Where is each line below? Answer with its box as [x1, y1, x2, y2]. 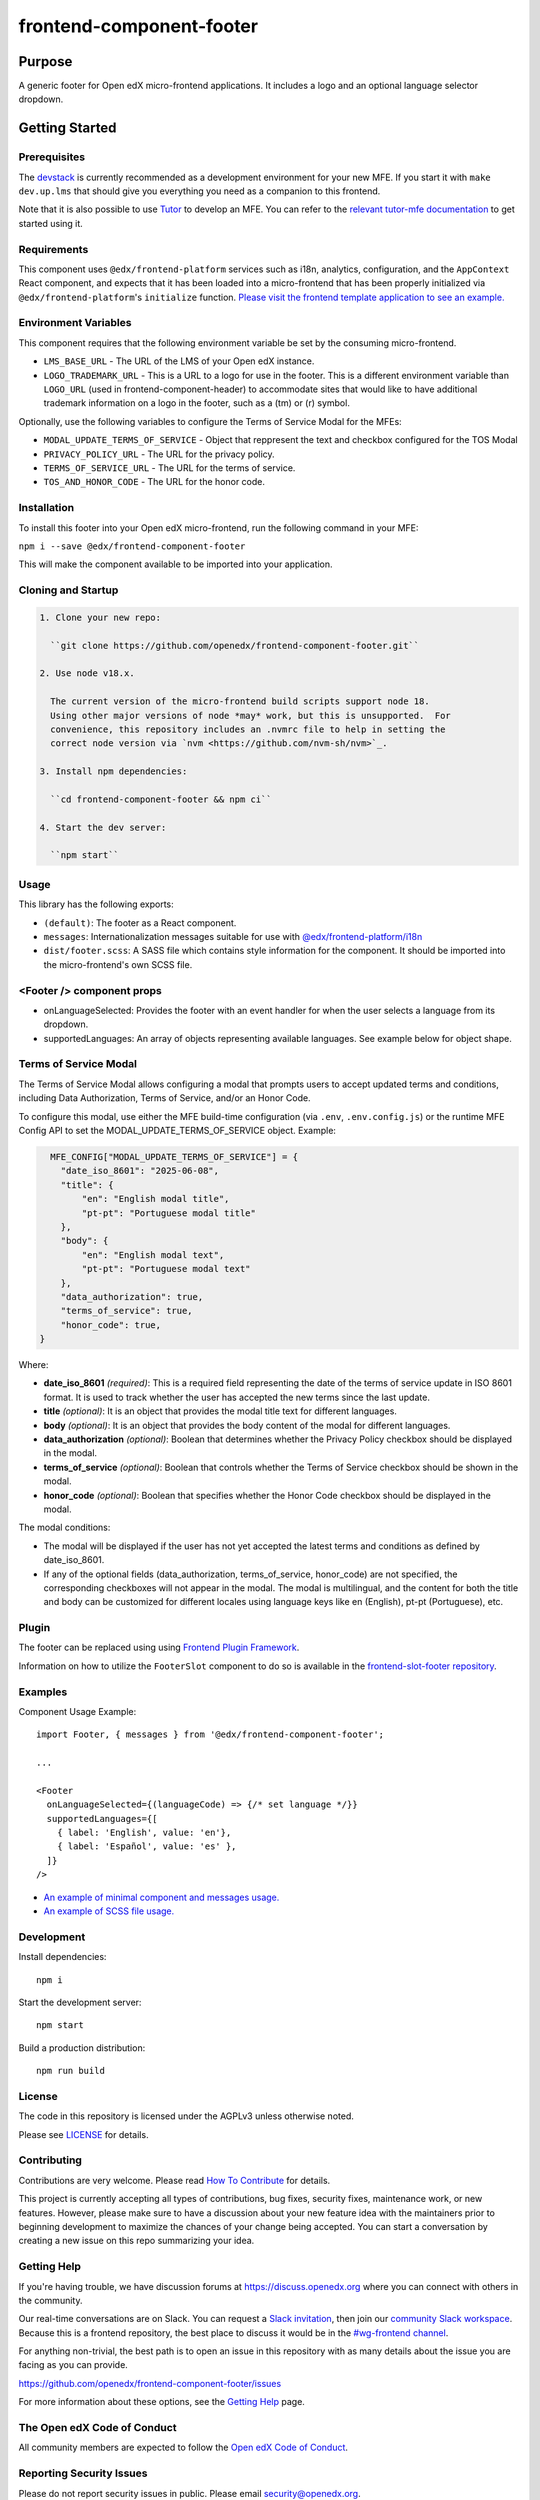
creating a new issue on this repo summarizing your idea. [18, 2235, 255, 2247]
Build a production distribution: [18, 2041, 146, 2054]
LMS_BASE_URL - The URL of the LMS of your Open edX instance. [43, 355, 315, 367]
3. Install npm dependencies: [39, 766, 188, 777]
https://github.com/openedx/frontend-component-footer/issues [18, 2377, 282, 2389]
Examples [18, 1685, 68, 1699]
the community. [18, 2294, 83, 2306]
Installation [18, 501, 75, 515]
